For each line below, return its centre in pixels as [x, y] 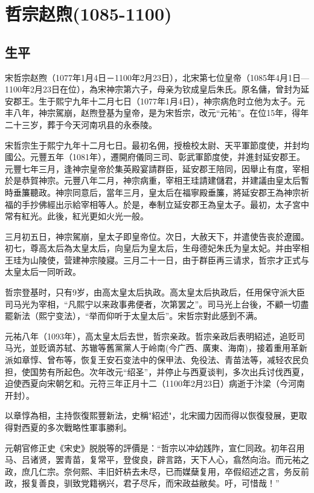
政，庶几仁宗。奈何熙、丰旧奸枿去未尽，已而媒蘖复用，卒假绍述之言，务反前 [157, 471]
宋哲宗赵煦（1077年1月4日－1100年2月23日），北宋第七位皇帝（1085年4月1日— [157, 77]
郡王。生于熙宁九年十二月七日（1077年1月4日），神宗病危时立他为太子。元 [159, 101]
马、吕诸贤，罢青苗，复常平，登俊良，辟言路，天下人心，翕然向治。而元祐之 [157, 459]
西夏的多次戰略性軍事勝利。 [76, 427]
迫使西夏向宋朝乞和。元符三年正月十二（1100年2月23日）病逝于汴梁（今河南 [155, 383]
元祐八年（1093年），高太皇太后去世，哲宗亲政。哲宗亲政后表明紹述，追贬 [151, 336]
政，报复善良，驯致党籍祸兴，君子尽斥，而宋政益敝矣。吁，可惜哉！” [142, 483]
